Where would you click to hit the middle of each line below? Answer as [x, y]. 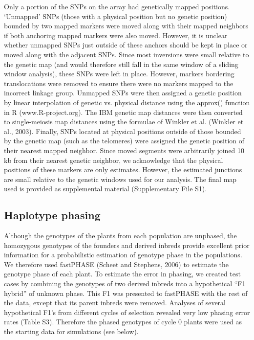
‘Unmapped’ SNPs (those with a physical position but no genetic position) [116, 16]
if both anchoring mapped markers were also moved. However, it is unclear [116, 35]
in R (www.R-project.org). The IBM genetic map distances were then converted [123, 112]
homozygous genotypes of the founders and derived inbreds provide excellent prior [127, 245]
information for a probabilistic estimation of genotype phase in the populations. [123, 255]
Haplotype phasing [52, 215]
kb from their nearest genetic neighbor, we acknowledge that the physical [114, 160]
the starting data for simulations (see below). [71, 331]
